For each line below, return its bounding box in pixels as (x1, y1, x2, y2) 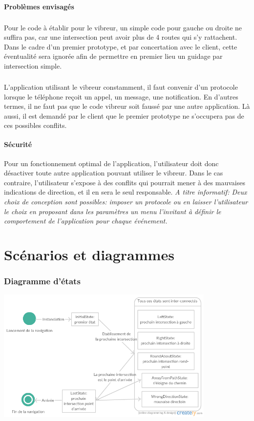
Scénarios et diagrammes (4, 245, 174, 265)
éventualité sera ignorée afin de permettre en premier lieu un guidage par (4, 51, 223, 61)
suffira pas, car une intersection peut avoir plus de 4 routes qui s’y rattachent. (4, 32, 237, 42)
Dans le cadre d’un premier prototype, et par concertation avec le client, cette (4, 41, 237, 51)
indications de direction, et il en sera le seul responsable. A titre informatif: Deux (4, 187, 247, 197)
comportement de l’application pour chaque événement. (4, 216, 168, 226)
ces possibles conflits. (4, 120, 67, 130)
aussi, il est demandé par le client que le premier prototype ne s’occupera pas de (4, 110, 244, 121)
